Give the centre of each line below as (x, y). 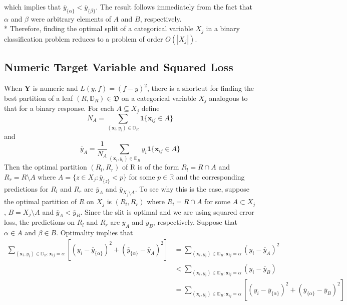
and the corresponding (210, 176)
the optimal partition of (41, 201)
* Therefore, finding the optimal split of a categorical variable (99, 28)
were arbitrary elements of (71, 18)
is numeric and (55, 88)
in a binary (223, 28)
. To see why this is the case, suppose (192, 188)
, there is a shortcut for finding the (200, 88)
